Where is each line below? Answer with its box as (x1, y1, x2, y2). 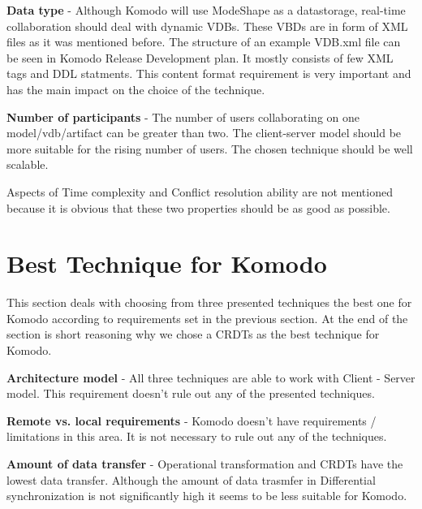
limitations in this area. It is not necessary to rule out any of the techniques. (6, 428, 387, 445)
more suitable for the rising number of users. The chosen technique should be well (6, 140, 413, 157)
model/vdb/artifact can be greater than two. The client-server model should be (6, 124, 402, 141)
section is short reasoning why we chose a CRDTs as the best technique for (6, 326, 380, 343)
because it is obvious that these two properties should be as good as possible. (6, 199, 390, 216)
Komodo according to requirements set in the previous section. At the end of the (6, 309, 408, 326)
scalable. (6, 156, 49, 173)
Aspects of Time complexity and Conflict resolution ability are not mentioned (6, 183, 393, 200)
